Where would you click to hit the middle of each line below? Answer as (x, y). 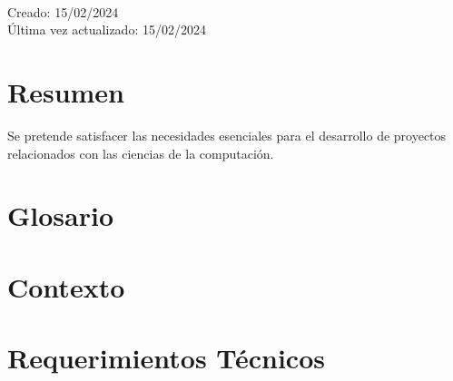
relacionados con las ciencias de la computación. (141, 153)
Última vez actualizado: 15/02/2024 (107, 29)
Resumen (66, 92)
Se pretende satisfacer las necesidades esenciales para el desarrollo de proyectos (227, 136)
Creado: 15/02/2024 (63, 11)
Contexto (66, 286)
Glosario (61, 215)
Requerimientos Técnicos (166, 358)
